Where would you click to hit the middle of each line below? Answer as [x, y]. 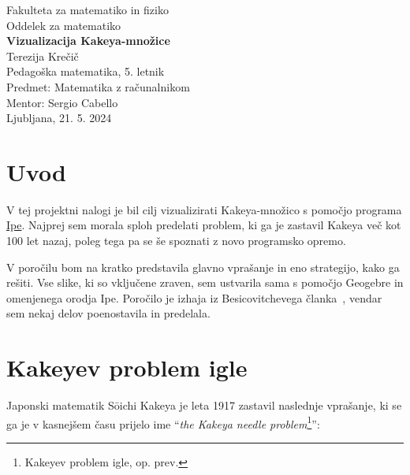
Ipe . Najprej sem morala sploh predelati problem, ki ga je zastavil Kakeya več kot [204, 225]
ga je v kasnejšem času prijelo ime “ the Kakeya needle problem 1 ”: [163, 422]
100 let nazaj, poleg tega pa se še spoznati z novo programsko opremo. [176, 241]
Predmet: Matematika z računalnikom [98, 86]
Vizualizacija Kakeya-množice [88, 41]
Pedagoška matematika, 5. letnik [86, 71]
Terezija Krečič [43, 56]
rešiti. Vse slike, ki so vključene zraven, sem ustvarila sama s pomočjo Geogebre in [205, 282]
